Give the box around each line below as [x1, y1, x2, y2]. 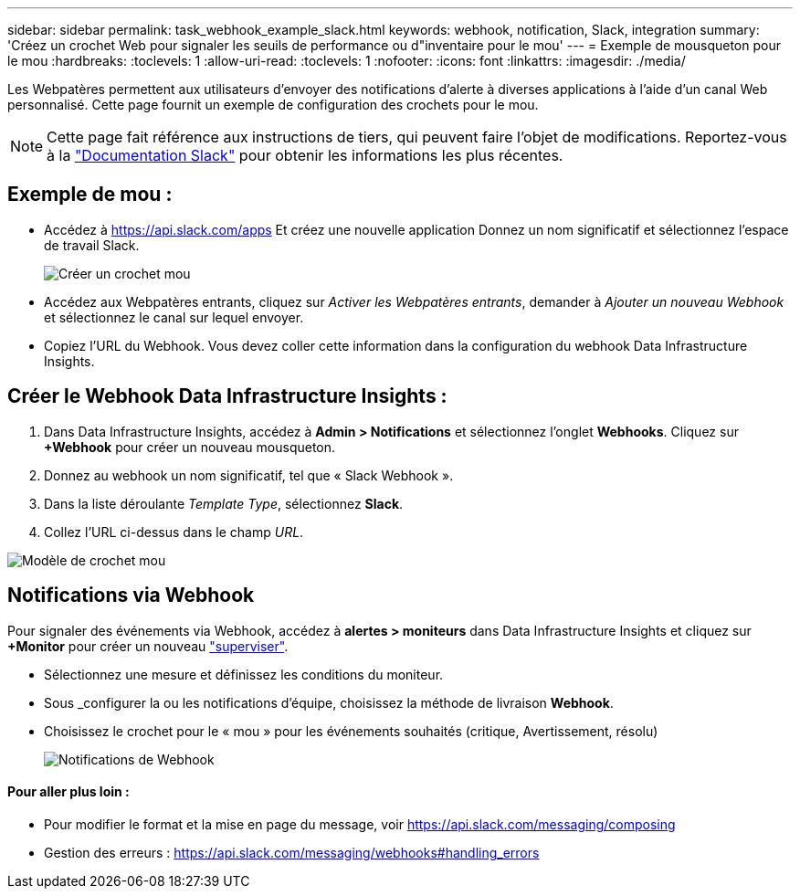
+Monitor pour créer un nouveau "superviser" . [7, 638, 289, 654]
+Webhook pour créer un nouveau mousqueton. [44, 438, 336, 455]
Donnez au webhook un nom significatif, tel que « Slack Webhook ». [44, 467, 454, 483]
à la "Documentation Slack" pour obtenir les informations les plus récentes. [47, 146, 563, 164]
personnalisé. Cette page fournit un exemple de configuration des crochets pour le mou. [7, 97, 539, 112]
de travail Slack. [44, 237, 140, 253]
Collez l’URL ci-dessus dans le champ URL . [44, 523, 304, 540]
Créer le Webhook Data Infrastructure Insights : [7, 385, 447, 408]
